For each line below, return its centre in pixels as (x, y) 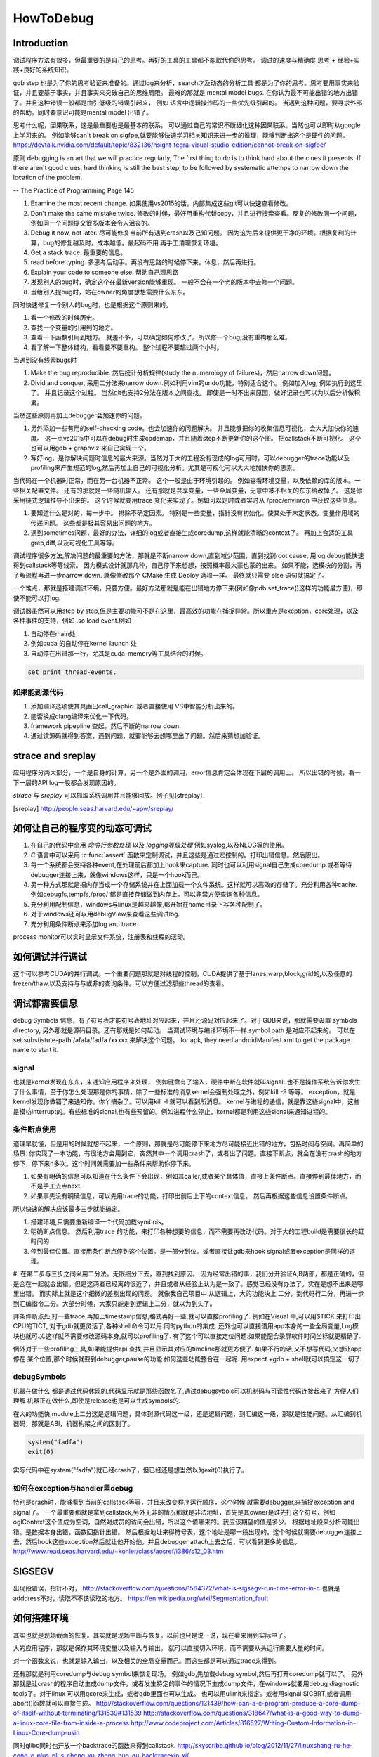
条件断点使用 (35, 1129)
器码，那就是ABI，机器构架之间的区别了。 (73, 1423)
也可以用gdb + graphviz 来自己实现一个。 (91, 448)
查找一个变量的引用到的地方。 (74, 328)
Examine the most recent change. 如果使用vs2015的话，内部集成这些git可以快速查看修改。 (161, 203)
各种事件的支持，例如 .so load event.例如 (72, 621)
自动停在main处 (53, 633)
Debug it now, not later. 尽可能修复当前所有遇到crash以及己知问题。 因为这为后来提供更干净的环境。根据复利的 (191, 233)
